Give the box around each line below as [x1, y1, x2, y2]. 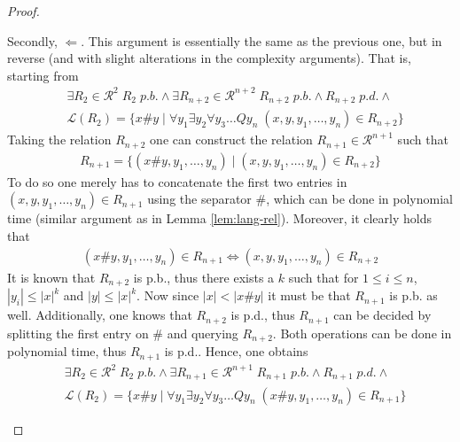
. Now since [136, 286, 199, 305]
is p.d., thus [230, 306, 295, 324]
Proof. [7, 2, 40, 19]
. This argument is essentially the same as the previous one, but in [81, 31, 442, 50]
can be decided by [333, 306, 432, 324]
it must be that [268, 286, 351, 305]
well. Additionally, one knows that [7, 306, 192, 324]
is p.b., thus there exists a [133, 268, 275, 286]
